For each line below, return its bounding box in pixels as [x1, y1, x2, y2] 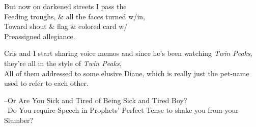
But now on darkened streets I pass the [4, 1, 127, 11]
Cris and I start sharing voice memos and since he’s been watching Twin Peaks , [4, 48, 252, 58]
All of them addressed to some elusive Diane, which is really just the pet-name [4, 68, 249, 78]
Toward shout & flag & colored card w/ [4, 21, 128, 31]
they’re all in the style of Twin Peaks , [4, 57, 122, 68]
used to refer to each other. [4, 78, 89, 88]
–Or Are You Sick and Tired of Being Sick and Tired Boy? [4, 94, 187, 105]
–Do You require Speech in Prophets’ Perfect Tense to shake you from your [4, 105, 239, 115]
